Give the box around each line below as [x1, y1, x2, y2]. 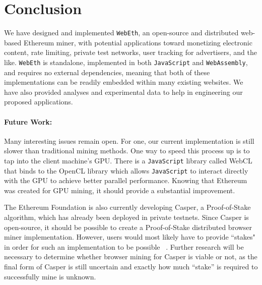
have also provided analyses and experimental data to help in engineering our [4, 86, 243, 97]
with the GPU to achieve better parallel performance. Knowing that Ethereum [4, 175, 247, 186]
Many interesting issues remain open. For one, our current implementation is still [4, 135, 254, 146]
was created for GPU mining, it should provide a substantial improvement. [4, 185, 235, 195]
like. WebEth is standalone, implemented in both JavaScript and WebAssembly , [4, 56, 248, 67]
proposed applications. [4, 96, 73, 107]
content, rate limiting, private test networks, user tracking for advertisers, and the [4, 47, 257, 58]
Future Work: [4, 116, 52, 127]
